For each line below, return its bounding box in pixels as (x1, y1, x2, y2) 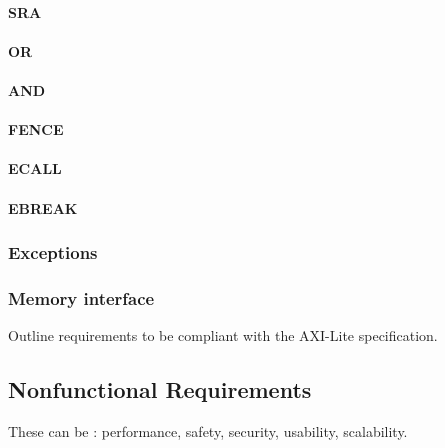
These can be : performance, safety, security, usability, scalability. (8, 420, 408, 441)
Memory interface (8, 285, 155, 310)
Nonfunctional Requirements (8, 374, 312, 405)
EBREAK (8, 197, 78, 218)
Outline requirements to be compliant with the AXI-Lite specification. (8, 325, 438, 346)
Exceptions (8, 240, 98, 265)
